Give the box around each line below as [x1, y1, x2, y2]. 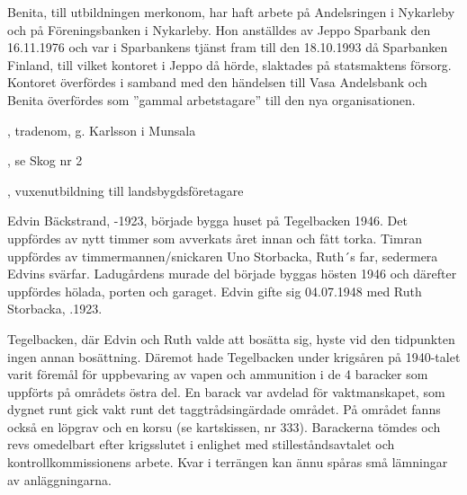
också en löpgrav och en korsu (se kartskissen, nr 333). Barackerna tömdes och [7, 417, 441, 436]
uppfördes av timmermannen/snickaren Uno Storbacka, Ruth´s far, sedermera [7, 246, 438, 265]
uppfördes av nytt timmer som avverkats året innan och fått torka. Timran [7, 228, 422, 247]
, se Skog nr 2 [7, 151, 83, 170]
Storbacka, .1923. [7, 299, 103, 318]
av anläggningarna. [7, 470, 112, 489]
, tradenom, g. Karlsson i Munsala [7, 120, 196, 139]
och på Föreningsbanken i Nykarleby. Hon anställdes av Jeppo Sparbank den [7, 20, 431, 39]
